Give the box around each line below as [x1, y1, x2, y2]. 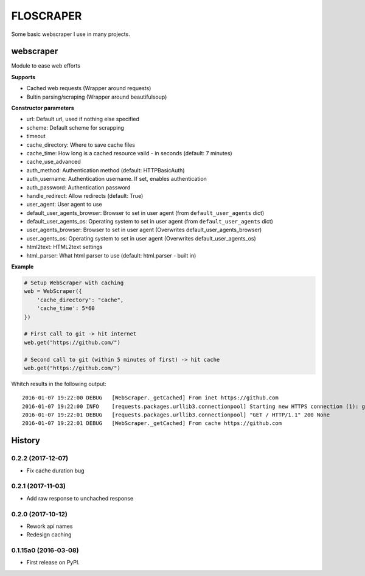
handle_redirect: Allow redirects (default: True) [26, 192, 144, 199]
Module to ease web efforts [11, 62, 80, 69]
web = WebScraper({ [24, 288, 82, 295]
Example [11, 263, 34, 270]
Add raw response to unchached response [26, 494, 134, 502]
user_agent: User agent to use [26, 201, 103, 208]
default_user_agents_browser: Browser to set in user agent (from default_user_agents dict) [26, 209, 265, 216]
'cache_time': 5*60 [36, 305, 96, 312]
